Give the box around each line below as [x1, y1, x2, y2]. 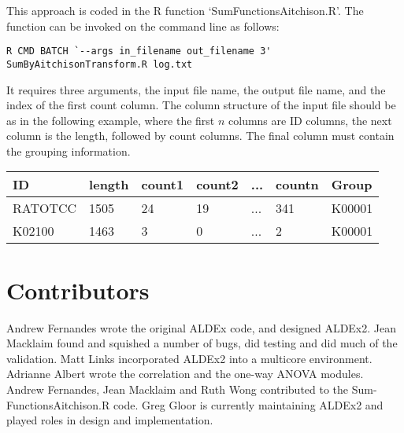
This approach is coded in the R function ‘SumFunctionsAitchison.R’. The [6, 2, 364, 18]
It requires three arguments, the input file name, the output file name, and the [6, 81, 386, 97]
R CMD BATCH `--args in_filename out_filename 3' [6, 46, 272, 57]
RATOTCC [13, 199, 77, 218]
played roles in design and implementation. [6, 412, 213, 428]
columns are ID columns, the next [228, 112, 392, 128]
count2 [196, 175, 239, 194]
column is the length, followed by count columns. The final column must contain [6, 127, 395, 144]
